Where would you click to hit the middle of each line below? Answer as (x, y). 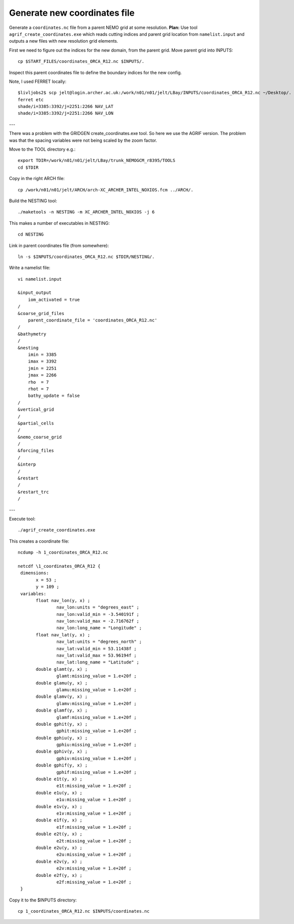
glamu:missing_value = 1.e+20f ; (97, 690)
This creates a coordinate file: (39, 541)
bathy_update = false (54, 396)
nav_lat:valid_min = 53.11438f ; (97, 648)
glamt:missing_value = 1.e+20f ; (97, 676)
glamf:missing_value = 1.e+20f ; (97, 717)
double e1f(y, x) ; (59, 820)
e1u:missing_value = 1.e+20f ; (94, 800)
